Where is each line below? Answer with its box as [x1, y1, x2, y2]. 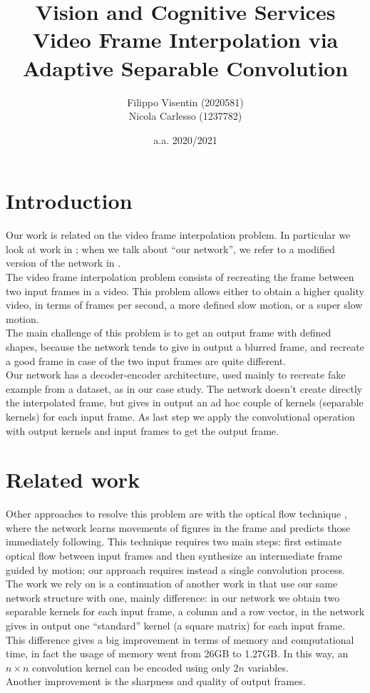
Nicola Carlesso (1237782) [128, 108, 242, 123]
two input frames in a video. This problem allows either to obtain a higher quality [6, 283, 364, 298]
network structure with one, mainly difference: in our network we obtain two [6, 590, 340, 605]
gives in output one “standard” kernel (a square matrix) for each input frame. [6, 618, 346, 632]
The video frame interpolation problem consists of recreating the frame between [6, 269, 354, 284]
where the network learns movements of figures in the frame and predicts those [6, 520, 351, 535]
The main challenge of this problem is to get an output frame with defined [6, 325, 332, 340]
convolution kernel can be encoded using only [32, 659, 230, 674]
